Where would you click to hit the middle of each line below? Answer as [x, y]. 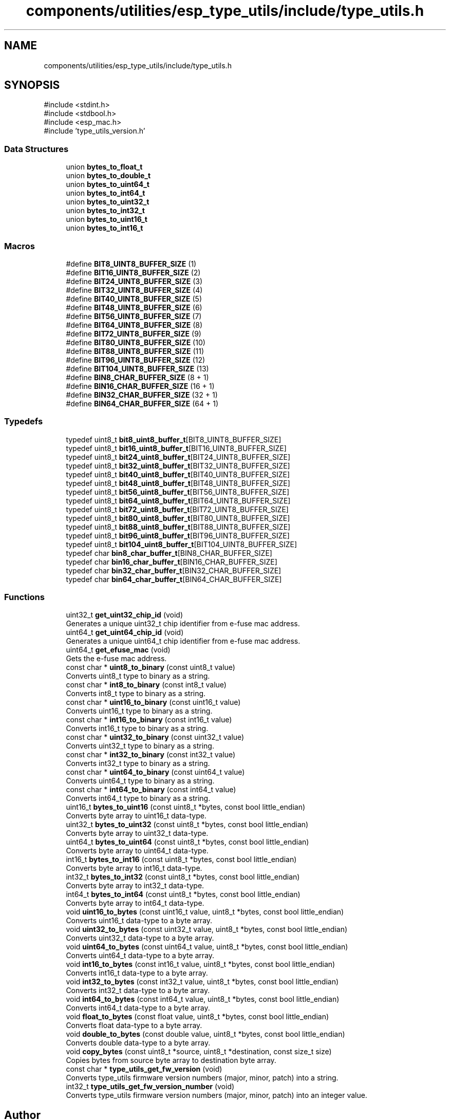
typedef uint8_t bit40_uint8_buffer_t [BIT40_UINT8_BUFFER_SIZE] [178, 474]
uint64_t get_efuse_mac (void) [118, 650]
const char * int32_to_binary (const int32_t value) [151, 755]
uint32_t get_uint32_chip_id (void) [125, 615]
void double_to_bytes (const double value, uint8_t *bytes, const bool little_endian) [205, 1034]
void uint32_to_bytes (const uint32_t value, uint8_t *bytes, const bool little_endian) [207, 929]
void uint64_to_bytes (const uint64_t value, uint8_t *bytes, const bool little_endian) [207, 947]
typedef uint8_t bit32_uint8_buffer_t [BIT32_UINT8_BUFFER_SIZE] [178, 465]
